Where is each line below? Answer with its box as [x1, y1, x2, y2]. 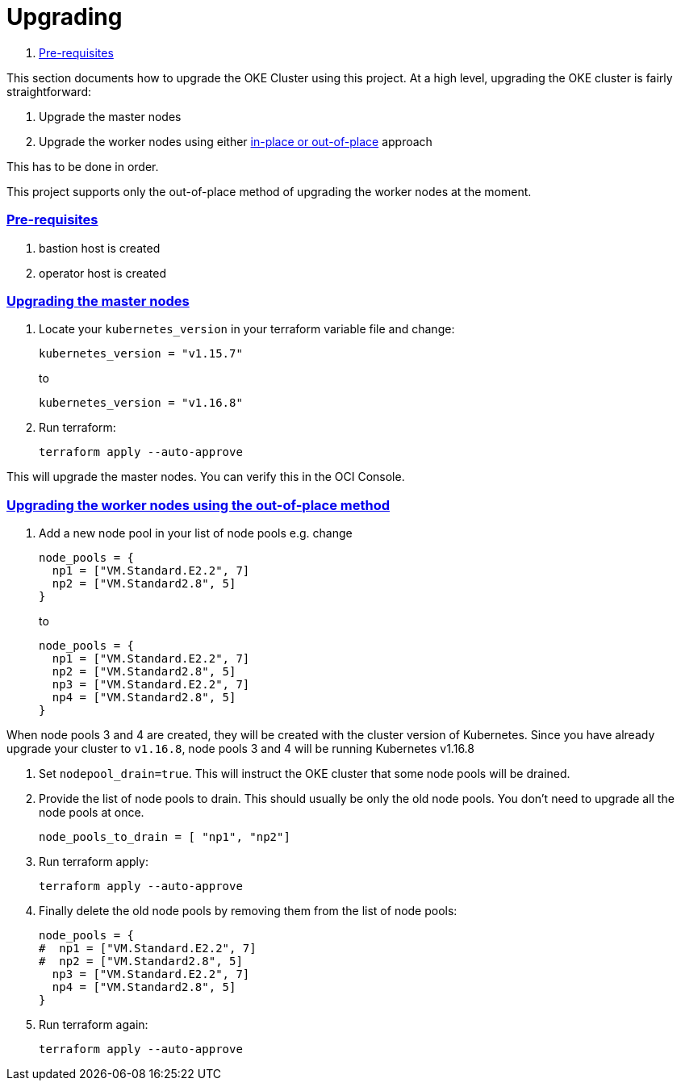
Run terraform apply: [39, 855, 148, 868]
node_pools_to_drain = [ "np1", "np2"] [39, 830, 290, 843]
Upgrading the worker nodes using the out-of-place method [6, 496, 391, 513]
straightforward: [6, 84, 92, 98]
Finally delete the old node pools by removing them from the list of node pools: [39, 904, 457, 918]
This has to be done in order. [6, 159, 159, 174]
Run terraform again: [39, 1018, 148, 1031]
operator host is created [39, 265, 166, 280]
